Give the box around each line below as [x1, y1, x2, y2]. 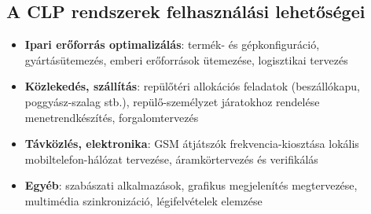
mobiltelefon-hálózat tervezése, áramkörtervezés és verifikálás [24, 150, 318, 167]
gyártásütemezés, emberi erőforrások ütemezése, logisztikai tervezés [24, 51, 348, 68]
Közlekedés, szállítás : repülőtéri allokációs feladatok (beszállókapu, [24, 78, 360, 94]
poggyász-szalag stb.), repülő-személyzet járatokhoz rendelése [24, 93, 320, 109]
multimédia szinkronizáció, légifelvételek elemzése [24, 192, 263, 208]
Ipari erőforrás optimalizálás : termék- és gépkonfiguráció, [24, 36, 320, 53]
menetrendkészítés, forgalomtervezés [24, 109, 199, 125]
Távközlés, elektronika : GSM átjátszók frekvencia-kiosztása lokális [24, 135, 359, 152]
